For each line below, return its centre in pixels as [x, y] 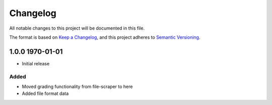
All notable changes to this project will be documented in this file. [77, 28]
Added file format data [45, 93]
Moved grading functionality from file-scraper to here [77, 86]
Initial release [36, 63]
